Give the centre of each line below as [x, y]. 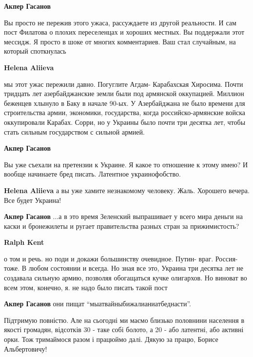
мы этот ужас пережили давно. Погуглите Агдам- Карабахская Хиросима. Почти [124, 84]
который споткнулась [35, 51]
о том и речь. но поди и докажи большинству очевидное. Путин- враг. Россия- [121, 258]
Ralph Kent [24, 242]
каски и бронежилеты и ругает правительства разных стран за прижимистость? [122, 226]
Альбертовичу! [26, 348]
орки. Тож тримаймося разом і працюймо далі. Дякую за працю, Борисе [111, 339]
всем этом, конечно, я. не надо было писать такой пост [86, 287]
